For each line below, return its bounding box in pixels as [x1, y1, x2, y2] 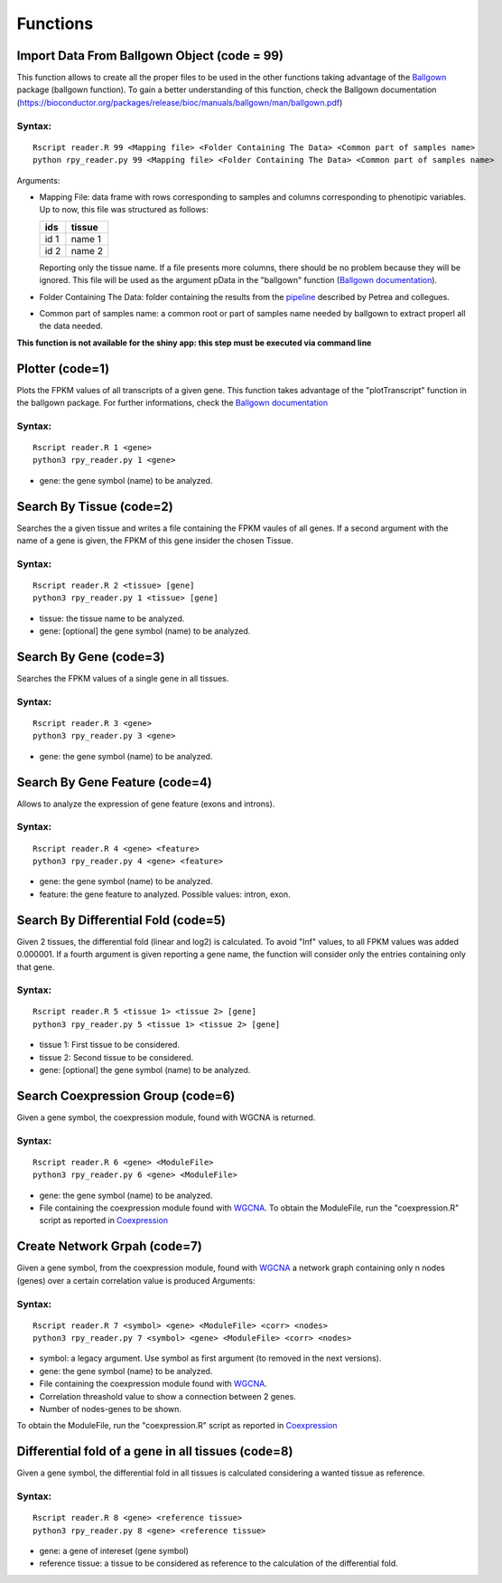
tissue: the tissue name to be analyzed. [39, 613, 185, 624]
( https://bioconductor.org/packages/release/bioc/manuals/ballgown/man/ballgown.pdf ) [16, 97, 343, 108]
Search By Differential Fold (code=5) [16, 912, 226, 928]
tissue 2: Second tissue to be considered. [39, 1051, 194, 1062]
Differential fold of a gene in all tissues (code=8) [16, 1444, 293, 1459]
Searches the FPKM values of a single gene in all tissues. [16, 674, 229, 684]
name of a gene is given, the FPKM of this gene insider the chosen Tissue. [16, 535, 293, 546]
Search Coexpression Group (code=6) [16, 1088, 236, 1103]
